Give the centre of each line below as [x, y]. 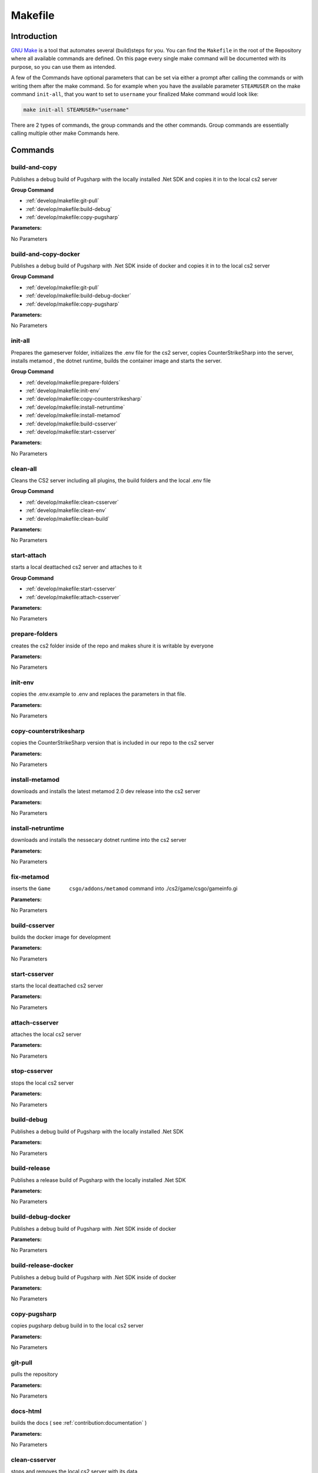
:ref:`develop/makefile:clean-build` [68, 518]
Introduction [34, 36]
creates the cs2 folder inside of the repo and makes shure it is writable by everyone [112, 646]
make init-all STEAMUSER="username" [76, 110]
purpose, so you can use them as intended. [64, 67]
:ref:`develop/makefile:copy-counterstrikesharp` [84, 399]
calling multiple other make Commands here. [65, 133]
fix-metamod [30, 877]
